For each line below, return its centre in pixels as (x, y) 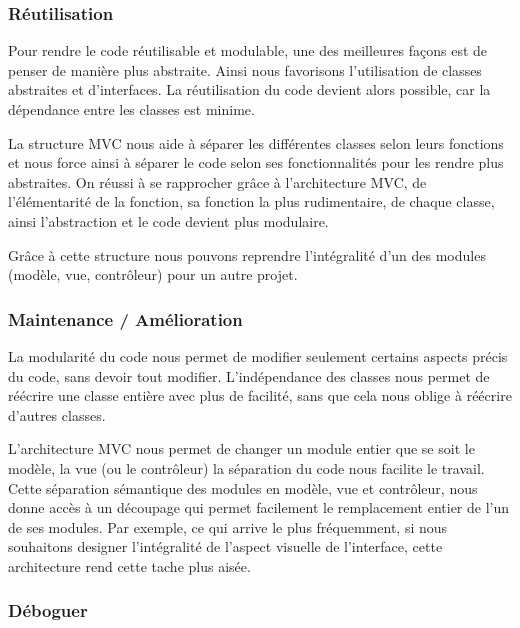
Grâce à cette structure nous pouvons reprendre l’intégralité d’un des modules (247, 254)
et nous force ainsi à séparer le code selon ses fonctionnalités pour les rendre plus (256, 162)
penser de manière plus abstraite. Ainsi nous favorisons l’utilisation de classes (245, 69)
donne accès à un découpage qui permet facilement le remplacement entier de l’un (259, 507)
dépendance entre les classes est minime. (131, 109)
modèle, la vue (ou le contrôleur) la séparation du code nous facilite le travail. (246, 467)
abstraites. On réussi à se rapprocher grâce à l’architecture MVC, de (217, 181)
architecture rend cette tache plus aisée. (129, 565)
